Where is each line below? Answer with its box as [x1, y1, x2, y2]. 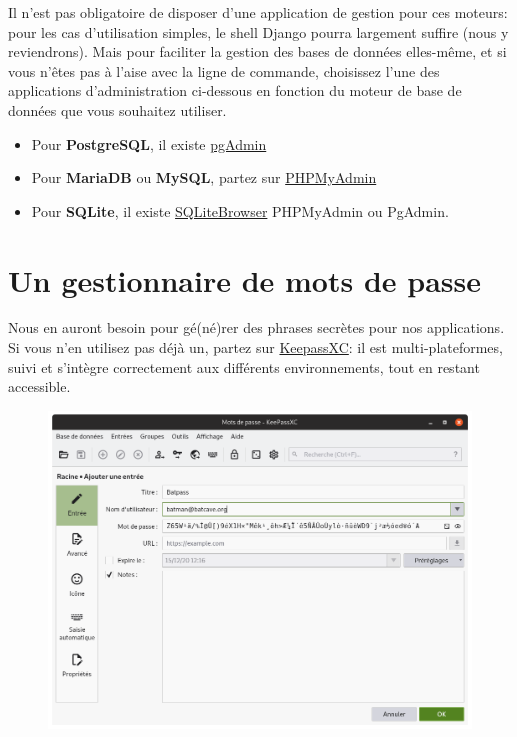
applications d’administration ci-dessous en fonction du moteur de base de [8, 80, 462, 101]
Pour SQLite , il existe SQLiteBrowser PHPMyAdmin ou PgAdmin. [31, 200, 449, 221]
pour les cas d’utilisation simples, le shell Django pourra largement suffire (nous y [8, 21, 509, 42]
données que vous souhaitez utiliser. [8, 99, 227, 120]
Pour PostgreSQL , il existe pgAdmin [31, 133, 267, 154]
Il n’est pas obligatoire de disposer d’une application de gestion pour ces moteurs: [8, 2, 508, 22]
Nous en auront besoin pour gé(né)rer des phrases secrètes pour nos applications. [8, 317, 505, 338]
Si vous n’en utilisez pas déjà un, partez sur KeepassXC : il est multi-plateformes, [8, 337, 503, 358]
